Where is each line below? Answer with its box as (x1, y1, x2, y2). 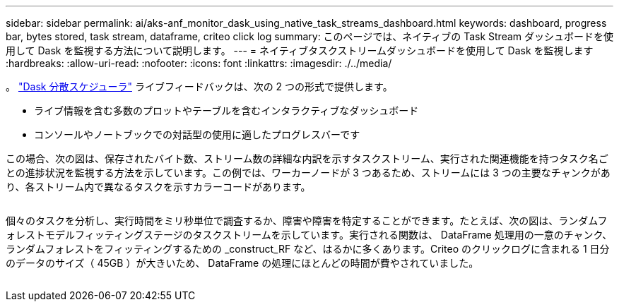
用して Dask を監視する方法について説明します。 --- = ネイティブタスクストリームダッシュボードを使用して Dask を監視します (6, 44, 594, 56)
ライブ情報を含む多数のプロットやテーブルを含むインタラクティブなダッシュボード (34, 104, 419, 116)
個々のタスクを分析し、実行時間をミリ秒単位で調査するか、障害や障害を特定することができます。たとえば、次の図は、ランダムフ (6, 215, 608, 227)
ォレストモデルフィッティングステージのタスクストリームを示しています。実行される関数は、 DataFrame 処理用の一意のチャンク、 (6, 229, 613, 241)
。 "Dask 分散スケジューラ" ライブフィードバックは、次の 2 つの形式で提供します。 (6, 80, 393, 92)
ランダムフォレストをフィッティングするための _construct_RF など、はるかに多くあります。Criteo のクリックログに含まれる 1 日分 (6, 243, 610, 255)
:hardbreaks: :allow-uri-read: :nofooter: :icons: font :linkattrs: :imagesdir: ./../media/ (6, 57, 392, 69)
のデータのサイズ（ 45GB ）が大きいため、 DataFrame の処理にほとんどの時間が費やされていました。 (6, 257, 479, 269)
